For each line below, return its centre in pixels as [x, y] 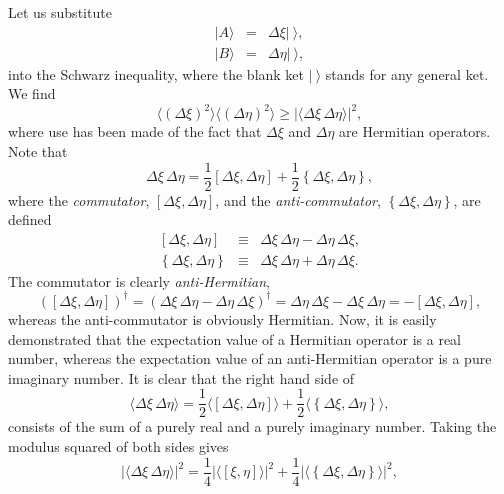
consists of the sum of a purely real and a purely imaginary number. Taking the [252, 426]
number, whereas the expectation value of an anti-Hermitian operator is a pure [250, 358]
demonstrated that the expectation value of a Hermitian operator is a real [235, 338]
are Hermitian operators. [415, 131]
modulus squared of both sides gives [118, 445]
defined [30, 219]
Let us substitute [60, 12]
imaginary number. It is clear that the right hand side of [181, 377]
